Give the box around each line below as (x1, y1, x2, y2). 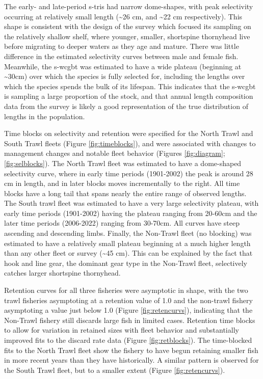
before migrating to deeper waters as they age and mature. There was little (4, 41, 239, 51)
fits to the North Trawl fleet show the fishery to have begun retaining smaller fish (4, 344, 258, 355)
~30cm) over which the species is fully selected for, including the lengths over (4, 71, 245, 82)
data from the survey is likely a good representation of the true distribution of (4, 100, 248, 111)
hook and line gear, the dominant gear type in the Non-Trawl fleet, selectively (4, 257, 247, 268)
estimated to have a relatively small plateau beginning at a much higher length (4, 237, 251, 248)
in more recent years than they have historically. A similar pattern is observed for (4, 355, 259, 365)
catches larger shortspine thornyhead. (4, 267, 121, 278)
